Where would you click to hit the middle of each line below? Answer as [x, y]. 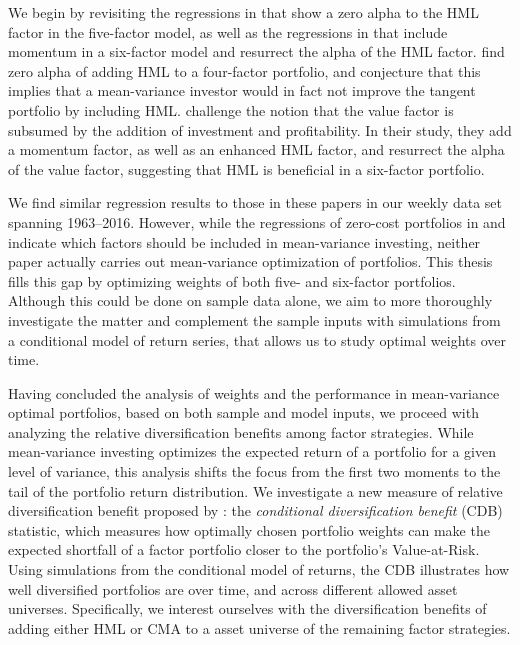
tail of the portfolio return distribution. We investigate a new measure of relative [255, 490]
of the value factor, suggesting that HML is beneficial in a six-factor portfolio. [246, 168]
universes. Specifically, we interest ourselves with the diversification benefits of [247, 608]
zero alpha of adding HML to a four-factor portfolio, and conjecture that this [244, 70]
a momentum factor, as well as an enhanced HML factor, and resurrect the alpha [256, 149]
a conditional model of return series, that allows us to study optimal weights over [257, 339]
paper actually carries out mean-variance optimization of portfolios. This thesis [250, 261]
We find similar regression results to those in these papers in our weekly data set [255, 202]
